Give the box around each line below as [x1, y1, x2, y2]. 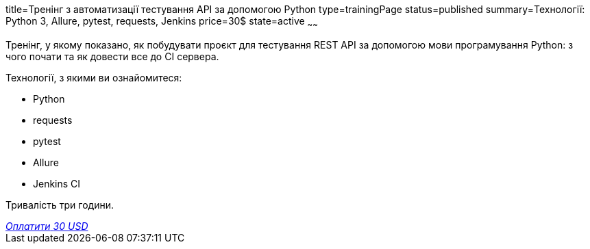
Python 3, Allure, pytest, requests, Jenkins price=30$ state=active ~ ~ [5, 15, 319, 29]
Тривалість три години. [5, 198, 114, 211]
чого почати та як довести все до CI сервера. [5, 50, 219, 62]
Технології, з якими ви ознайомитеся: [5, 71, 182, 83]
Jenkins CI [33, 177, 81, 189]
